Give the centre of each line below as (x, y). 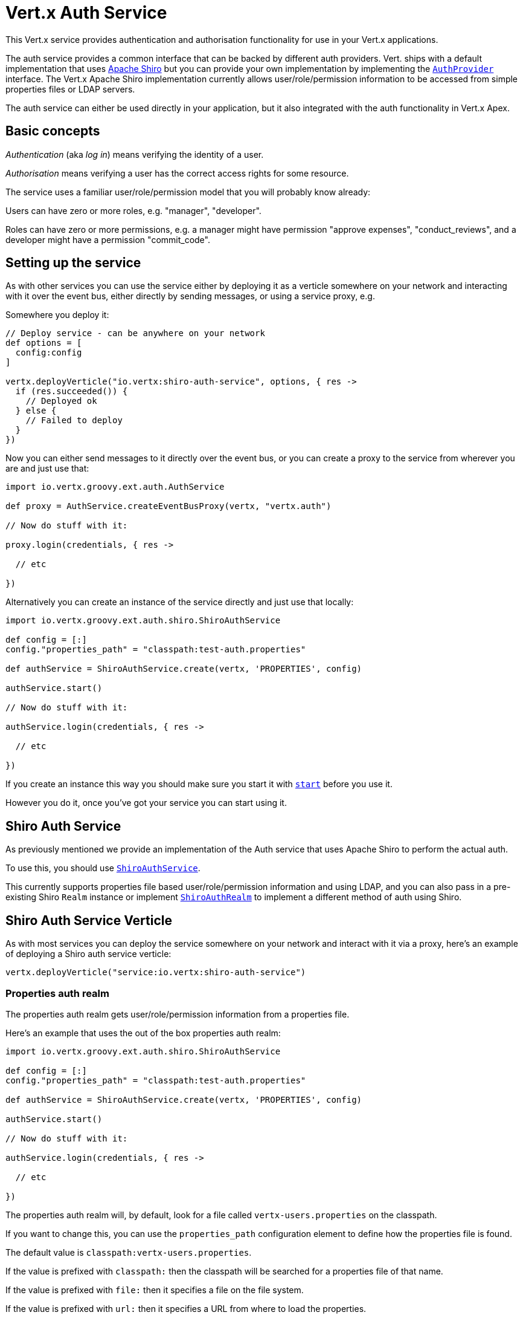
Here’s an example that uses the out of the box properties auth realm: (143, 1033)
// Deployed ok (61, 401)
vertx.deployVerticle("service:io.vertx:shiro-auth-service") (156, 972)
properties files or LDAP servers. (70, 89)
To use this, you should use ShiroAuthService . (103, 868)
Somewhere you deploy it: (57, 315)
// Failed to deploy (74, 420)
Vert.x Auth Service (86, 13)
